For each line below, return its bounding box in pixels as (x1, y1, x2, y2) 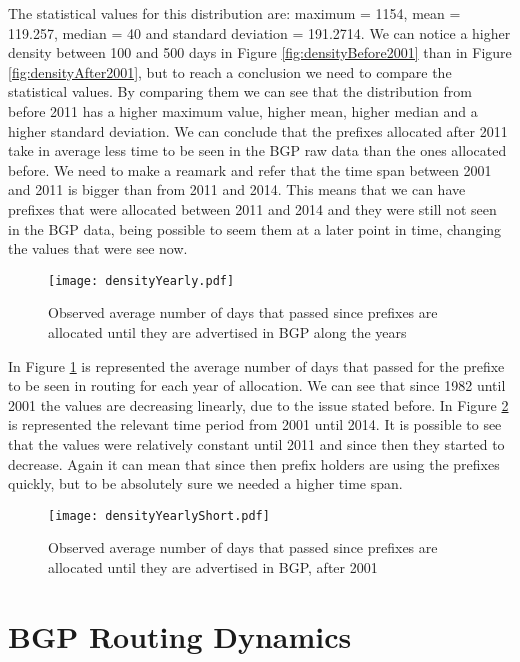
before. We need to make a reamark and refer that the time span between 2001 (8, 159, 492, 180)
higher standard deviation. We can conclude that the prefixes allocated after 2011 (8, 120, 508, 141)
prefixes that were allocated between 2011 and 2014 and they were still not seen (8, 198, 497, 219)
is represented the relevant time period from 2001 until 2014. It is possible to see (8, 414, 502, 435)
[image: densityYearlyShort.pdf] (48, 508, 270, 523)
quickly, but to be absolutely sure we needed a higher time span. (8, 473, 403, 494)
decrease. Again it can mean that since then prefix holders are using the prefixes (8, 453, 500, 474)
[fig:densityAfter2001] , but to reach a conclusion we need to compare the (8, 61, 452, 82)
